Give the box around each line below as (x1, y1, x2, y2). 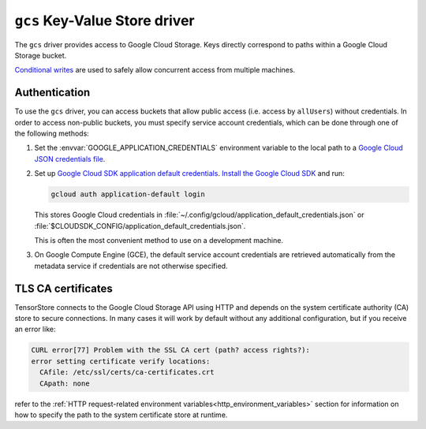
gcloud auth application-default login (50, 190, 205, 199)
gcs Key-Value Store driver (14, 12, 195, 29)
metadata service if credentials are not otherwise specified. (34, 261, 228, 270)
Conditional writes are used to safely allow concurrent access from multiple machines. (14, 65, 296, 75)
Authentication (14, 86, 91, 99)
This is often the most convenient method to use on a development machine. (34, 235, 284, 244)
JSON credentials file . (34, 154, 106, 163)
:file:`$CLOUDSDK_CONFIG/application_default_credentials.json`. (34, 221, 246, 230)
